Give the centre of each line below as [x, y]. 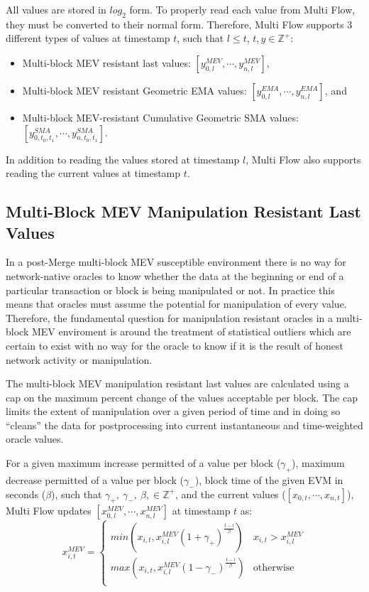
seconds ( [26, 494]
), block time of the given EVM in [269, 479]
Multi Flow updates [49, 511]
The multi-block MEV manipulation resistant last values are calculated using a [177, 383]
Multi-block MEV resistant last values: [106, 62]
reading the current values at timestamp [93, 173]
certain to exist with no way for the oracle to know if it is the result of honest [175, 345]
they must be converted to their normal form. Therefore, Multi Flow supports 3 [179, 24]
